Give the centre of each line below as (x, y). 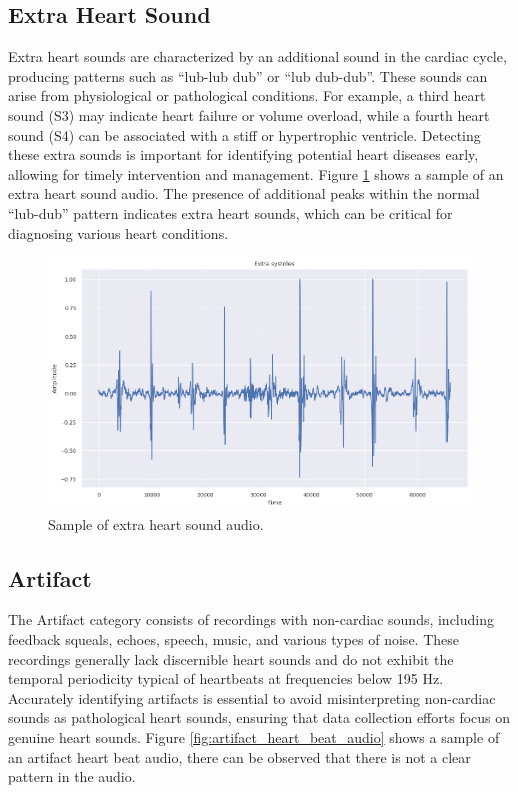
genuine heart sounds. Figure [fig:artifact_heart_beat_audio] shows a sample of (254, 736)
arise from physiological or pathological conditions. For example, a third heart (247, 95)
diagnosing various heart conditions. (118, 232)
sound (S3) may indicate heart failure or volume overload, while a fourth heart (249, 114)
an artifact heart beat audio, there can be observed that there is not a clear (239, 756)
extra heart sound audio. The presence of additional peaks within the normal (244, 193)
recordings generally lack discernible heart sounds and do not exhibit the (231, 658)
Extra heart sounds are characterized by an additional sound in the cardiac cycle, (257, 56)
